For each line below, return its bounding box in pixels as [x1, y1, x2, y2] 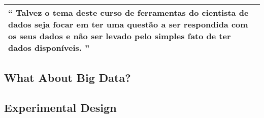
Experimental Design [4, 100, 117, 115]
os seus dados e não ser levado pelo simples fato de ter [8, 30, 231, 42]
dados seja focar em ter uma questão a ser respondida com [8, 18, 248, 30]
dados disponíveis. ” [8, 42, 90, 53]
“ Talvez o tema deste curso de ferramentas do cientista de [8, 7, 249, 18]
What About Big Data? [4, 70, 131, 85]
